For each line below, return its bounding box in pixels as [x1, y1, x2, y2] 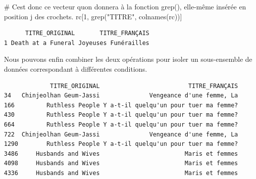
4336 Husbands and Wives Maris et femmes [4, 169, 238, 177]
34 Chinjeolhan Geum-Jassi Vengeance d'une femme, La [4, 92, 238, 99]
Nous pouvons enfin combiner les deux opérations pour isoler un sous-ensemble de [4, 54, 253, 64]
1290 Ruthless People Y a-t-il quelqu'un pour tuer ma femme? [4, 140, 238, 148]
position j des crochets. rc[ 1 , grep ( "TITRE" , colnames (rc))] [4, 11, 182, 21]
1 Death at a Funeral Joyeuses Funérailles [4, 39, 150, 46]
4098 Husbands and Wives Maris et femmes [4, 160, 238, 167]
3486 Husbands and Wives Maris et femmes [4, 150, 238, 157]
